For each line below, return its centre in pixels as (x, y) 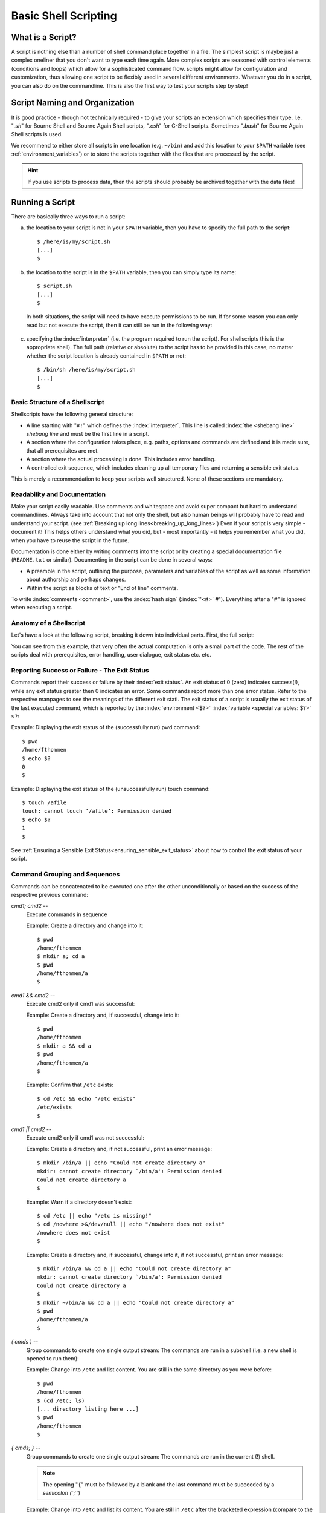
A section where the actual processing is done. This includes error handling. (121, 459)
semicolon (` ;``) (62, 1493)
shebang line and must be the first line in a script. (88, 433)
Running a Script (43, 202)
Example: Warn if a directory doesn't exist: (79, 1202)
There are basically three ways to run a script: (68, 216)
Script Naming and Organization (73, 103)
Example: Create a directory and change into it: (85, 925)
